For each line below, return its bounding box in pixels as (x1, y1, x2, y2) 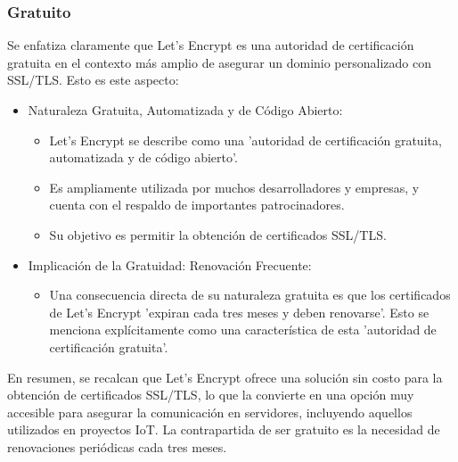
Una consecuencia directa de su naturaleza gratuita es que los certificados (49, 285, 451, 304)
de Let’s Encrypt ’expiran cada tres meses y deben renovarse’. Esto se (49, 302, 429, 321)
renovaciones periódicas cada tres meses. (7, 437, 227, 456)
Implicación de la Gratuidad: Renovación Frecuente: (28, 255, 312, 274)
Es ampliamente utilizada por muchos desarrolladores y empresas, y (49, 177, 420, 196)
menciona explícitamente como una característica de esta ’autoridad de (49, 320, 437, 339)
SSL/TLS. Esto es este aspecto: (7, 70, 179, 89)
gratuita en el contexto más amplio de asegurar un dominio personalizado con (7, 53, 431, 71)
